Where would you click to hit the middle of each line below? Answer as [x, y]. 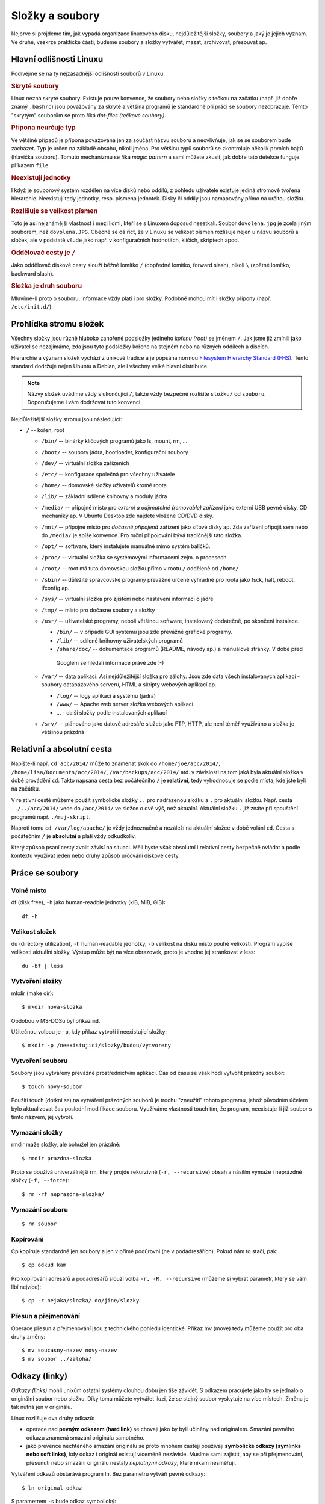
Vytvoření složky [37, 981]
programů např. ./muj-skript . [51, 817]
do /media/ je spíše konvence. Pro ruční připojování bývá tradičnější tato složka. [142, 535]
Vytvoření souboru [39, 1061]
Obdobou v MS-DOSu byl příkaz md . [56, 1020]
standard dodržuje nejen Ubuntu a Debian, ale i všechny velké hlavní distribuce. [110, 366]
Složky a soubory [56, 16]
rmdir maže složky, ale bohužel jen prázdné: [66, 1145]
